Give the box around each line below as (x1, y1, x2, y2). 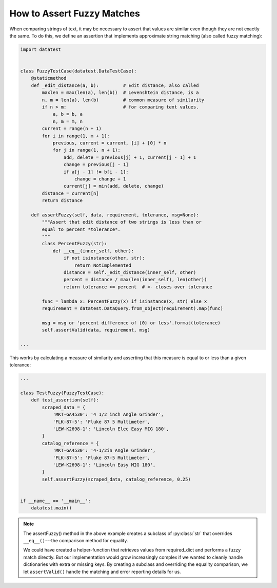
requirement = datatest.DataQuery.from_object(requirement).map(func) (42, 305, 223, 311)
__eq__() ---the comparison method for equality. (23, 538, 128, 544)
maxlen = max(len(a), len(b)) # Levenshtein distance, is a (42, 90, 199, 96)
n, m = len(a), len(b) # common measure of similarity (42, 97, 205, 103)
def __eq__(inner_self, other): (52, 248, 134, 254)
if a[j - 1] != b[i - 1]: (63, 169, 129, 175)
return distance (42, 198, 83, 204)
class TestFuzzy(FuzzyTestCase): (20, 390, 105, 396)
